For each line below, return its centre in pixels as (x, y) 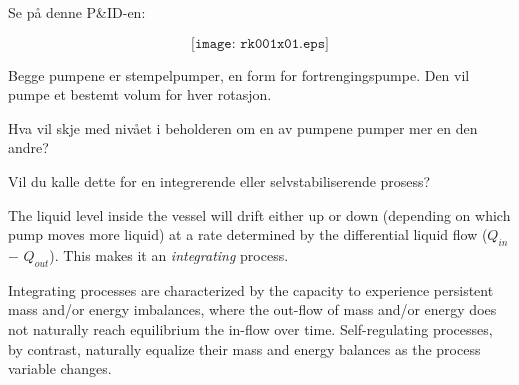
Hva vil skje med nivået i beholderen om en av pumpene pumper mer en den (243, 127)
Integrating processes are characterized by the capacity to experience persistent (251, 289)
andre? (28, 147)
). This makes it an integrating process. (169, 254)
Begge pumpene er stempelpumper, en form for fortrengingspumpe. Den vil (239, 74)
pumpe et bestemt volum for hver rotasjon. (140, 94)
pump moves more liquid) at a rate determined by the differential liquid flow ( (248, 234)
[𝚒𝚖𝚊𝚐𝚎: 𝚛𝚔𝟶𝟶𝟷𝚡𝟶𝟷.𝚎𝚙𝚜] (260, 43)
